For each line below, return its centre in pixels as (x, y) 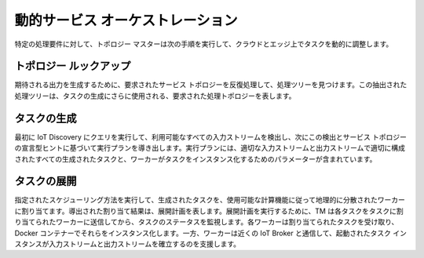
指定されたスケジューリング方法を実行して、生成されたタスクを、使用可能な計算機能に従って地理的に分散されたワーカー (210, 200)
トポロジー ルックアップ (73, 66)
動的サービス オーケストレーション (126, 20)
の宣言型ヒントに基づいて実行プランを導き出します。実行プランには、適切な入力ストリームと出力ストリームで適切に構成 (210, 148)
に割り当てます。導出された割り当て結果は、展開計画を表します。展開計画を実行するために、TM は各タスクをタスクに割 (209, 211)
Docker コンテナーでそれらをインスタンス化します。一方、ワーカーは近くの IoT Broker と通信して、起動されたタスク (203, 233)
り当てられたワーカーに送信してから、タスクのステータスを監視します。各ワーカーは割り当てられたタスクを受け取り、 (207, 222)
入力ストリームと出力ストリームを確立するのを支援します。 (144, 244)
